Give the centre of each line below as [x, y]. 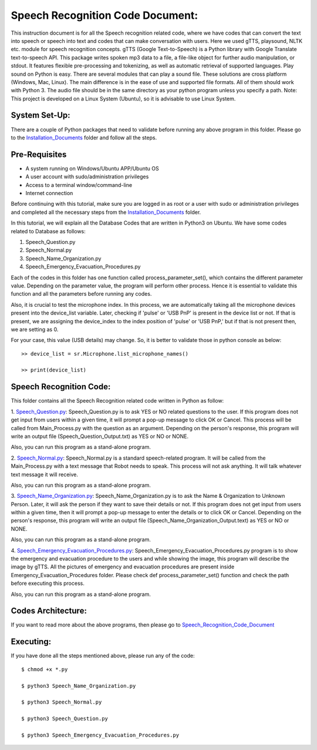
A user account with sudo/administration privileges [87, 177]
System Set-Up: [41, 115]
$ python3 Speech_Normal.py [62, 702]
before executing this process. [48, 583]
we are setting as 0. [35, 329]
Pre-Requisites [39, 154]
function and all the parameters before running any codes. [81, 294]
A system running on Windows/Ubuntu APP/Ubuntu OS [92, 168]
